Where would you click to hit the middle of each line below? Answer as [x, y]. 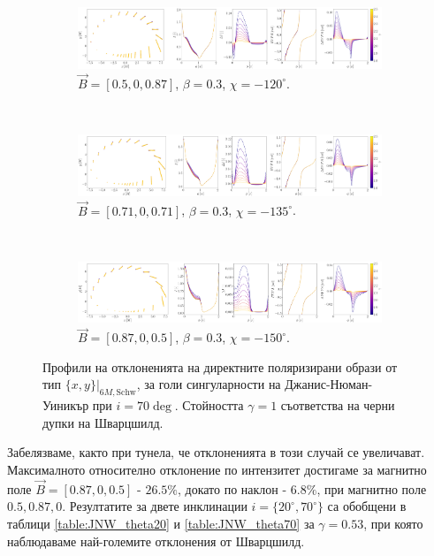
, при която [393, 524]
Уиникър [66, 405]
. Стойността [209, 405]
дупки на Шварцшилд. [103, 422]
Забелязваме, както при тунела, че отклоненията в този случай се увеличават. [216, 452]
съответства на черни [338, 405]
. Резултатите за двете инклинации [155, 506]
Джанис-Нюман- [329, 384]
